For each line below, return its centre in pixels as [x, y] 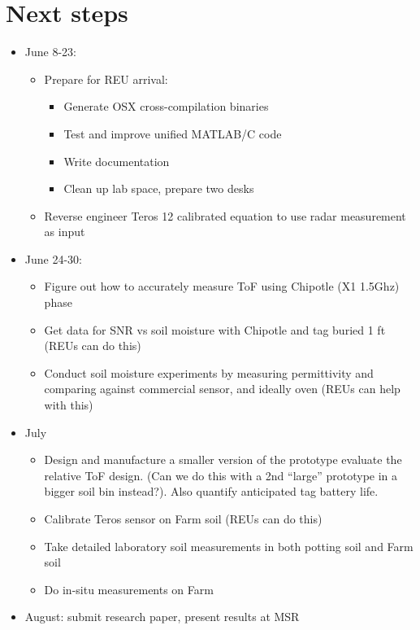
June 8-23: [50, 52]
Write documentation [117, 161]
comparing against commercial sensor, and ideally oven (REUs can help [222, 389]
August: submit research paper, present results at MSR [162, 617]
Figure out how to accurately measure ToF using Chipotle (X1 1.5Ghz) [222, 286]
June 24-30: [53, 258]
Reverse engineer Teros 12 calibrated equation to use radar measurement [225, 215]
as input [65, 232]
